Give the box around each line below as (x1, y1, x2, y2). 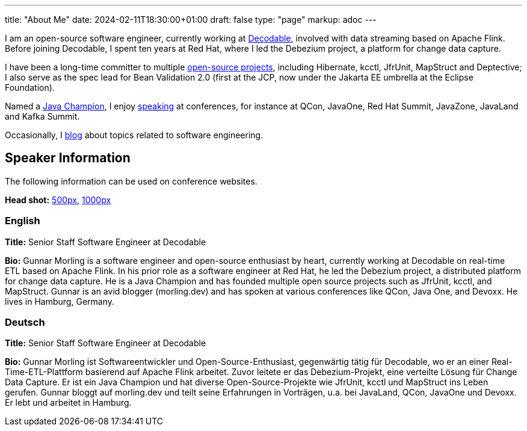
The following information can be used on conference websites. (5, 176, 257, 186)
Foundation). (5, 82, 55, 93)
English (5, 215, 40, 227)
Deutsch (5, 316, 45, 328)
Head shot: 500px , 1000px (5, 194, 111, 205)
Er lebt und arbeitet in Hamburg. (5, 397, 132, 408)
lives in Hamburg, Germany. (5, 296, 115, 307)
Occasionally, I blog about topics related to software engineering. (5, 130, 263, 140)
